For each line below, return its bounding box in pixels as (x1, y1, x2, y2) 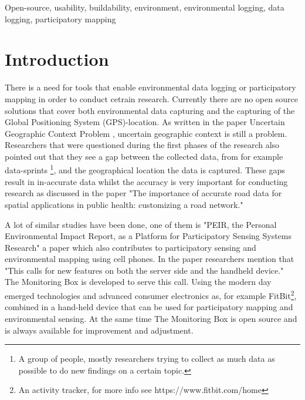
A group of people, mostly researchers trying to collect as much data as (18, 352, 275, 365)
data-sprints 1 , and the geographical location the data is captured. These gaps (5, 162, 285, 176)
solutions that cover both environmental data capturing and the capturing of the (5, 104, 295, 116)
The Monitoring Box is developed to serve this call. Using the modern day (5, 275, 272, 288)
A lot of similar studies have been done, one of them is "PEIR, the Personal (5, 218, 277, 230)
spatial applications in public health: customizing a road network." (5, 198, 243, 210)
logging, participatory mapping (5, 12, 116, 25)
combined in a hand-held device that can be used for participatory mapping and (5, 301, 293, 313)
